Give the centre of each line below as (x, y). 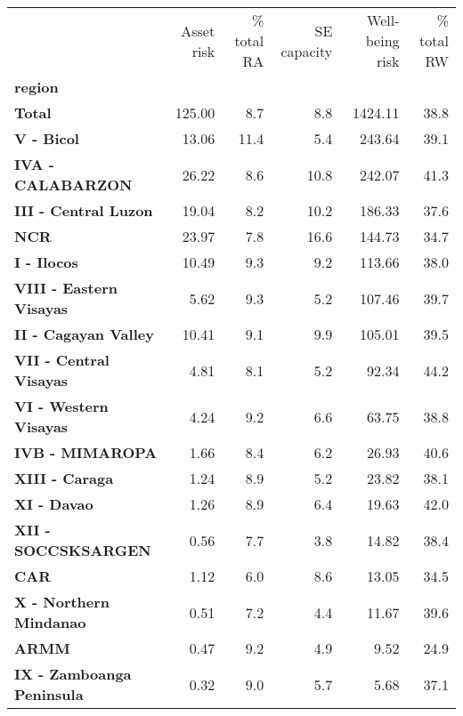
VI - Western (61, 406)
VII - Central (62, 360)
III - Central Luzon (84, 210)
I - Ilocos (46, 262)
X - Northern (62, 602)
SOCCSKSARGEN (83, 550)
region (37, 87)
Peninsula (49, 694)
